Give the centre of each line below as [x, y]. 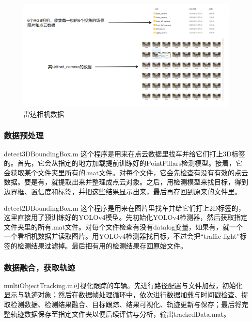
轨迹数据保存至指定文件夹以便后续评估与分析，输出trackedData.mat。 [120, 314]
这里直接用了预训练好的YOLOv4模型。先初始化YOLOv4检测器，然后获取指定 [126, 217]
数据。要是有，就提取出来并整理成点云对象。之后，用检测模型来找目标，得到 [126, 182]
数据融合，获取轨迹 [40, 267]
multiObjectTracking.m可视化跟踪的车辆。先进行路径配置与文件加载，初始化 [123, 285]
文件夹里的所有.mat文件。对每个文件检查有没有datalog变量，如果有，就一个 [124, 226]
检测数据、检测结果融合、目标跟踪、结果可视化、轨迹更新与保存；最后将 [126, 304]
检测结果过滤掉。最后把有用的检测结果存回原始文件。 [102, 245]
